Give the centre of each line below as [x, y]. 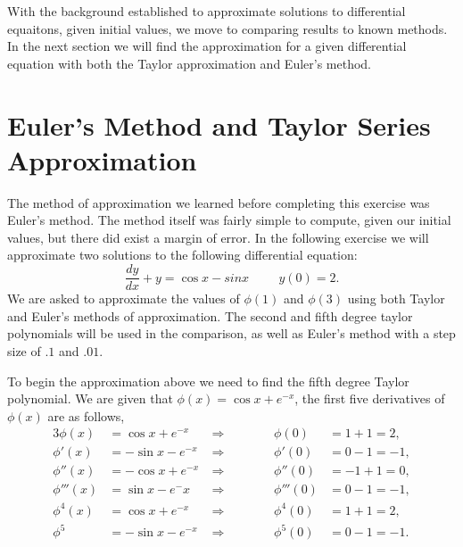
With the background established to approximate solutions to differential [207, 11]
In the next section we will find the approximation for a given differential [207, 46]
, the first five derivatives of [370, 398]
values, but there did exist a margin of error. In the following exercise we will [218, 237]
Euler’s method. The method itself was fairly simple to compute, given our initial [229, 220]
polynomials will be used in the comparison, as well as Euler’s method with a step [231, 333]
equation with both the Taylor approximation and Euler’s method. [190, 63]
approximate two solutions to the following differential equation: [182, 255]
